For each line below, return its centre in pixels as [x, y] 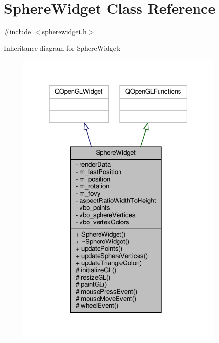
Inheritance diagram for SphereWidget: [62, 48]
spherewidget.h [64, 31]
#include [18, 31]
